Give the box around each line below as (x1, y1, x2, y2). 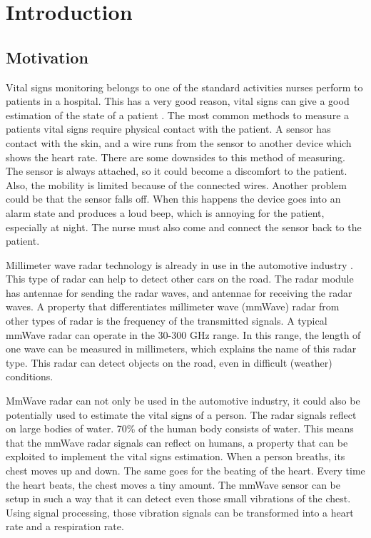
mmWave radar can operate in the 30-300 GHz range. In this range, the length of (6, 327, 361, 342)
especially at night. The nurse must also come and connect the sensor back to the (6, 219, 362, 234)
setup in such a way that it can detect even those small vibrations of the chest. (6, 491, 351, 506)
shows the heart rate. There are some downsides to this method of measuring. (6, 149, 345, 164)
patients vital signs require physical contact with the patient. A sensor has (6, 121, 331, 136)
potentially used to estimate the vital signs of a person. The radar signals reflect (6, 407, 357, 422)
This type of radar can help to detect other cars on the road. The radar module (6, 271, 354, 286)
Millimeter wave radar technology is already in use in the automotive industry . (6, 257, 353, 272)
